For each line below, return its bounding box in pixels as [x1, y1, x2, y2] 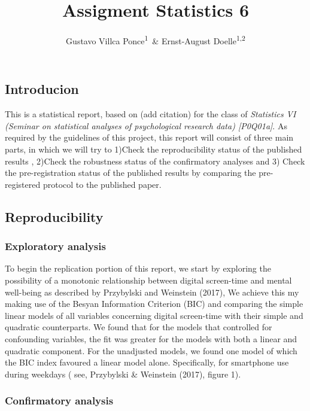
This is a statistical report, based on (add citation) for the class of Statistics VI [5, 108, 296, 120]
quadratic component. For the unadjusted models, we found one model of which [5, 344, 297, 357]
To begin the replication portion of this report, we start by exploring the [5, 262, 271, 275]
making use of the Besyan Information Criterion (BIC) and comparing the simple [5, 297, 303, 310]
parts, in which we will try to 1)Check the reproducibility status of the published [5, 142, 302, 155]
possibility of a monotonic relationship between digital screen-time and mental [5, 273, 292, 286]
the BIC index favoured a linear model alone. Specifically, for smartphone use [5, 356, 289, 369]
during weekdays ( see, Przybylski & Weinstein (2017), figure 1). [5, 367, 241, 380]
